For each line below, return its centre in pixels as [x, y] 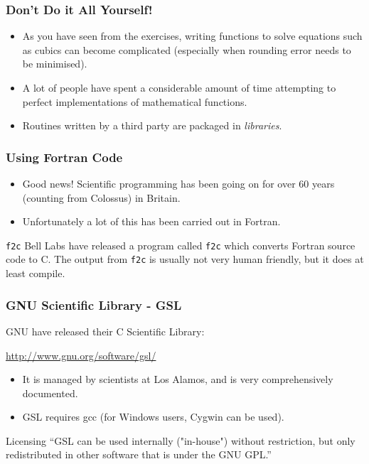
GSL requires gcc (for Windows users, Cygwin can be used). [153, 417]
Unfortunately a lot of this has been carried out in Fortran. [151, 221]
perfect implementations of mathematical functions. [135, 101]
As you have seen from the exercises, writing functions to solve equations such [192, 36]
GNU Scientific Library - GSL [94, 304]
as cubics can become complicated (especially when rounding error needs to [187, 49]
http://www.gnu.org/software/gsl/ [81, 355]
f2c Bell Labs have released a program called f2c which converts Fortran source [181, 245]
